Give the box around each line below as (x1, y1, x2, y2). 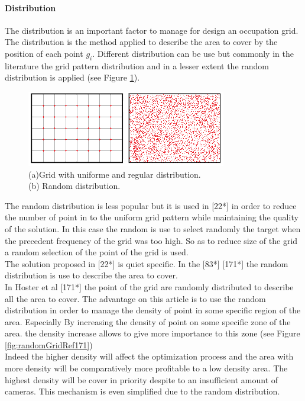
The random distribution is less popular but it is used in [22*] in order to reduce (5, 199, 297, 211)
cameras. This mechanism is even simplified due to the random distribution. (5, 385, 280, 397)
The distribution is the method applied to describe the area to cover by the (5, 36, 278, 48)
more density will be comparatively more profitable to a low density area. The (5, 362, 288, 374)
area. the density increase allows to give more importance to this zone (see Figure (5, 327, 300, 339)
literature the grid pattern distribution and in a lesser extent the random (5, 59, 269, 72)
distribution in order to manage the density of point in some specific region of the (5, 304, 301, 316)
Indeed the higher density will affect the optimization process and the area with (5, 350, 294, 362)
